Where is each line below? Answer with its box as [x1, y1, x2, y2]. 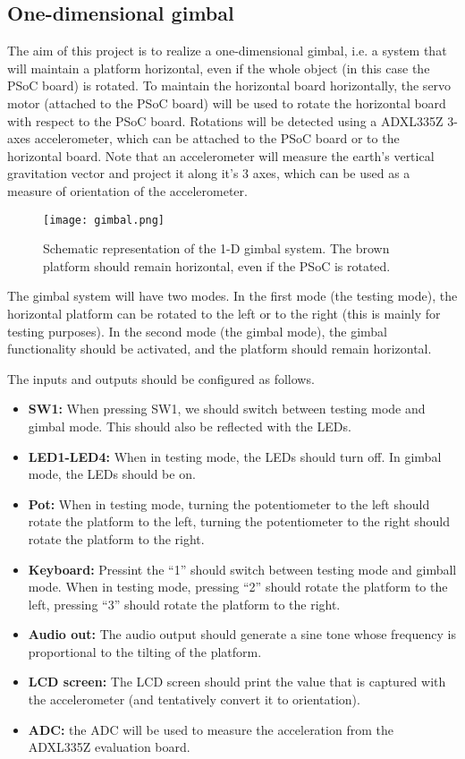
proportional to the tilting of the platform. [28, 642, 262, 661]
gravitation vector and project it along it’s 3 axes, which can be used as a [7, 164, 410, 183]
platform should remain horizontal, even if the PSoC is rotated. [43, 256, 391, 275]
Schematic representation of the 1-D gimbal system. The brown [43, 239, 390, 258]
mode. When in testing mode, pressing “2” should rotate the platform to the [28, 577, 448, 596]
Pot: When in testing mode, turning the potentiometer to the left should [28, 494, 430, 513]
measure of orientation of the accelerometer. [7, 181, 248, 200]
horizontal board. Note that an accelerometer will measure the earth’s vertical [7, 146, 435, 165]
